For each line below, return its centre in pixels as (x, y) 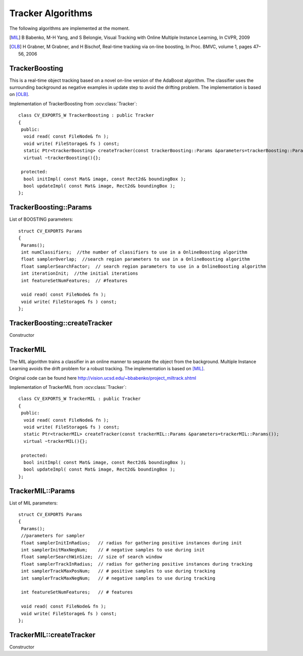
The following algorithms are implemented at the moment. (69, 28)
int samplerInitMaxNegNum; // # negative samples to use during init (113, 550)
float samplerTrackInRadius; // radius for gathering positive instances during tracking (137, 564)
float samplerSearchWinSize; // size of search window (92, 557)
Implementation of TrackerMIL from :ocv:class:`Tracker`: (68, 387)
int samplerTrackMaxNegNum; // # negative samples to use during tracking (118, 578)
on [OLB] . (19, 94)
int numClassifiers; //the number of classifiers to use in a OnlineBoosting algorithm (134, 252)
